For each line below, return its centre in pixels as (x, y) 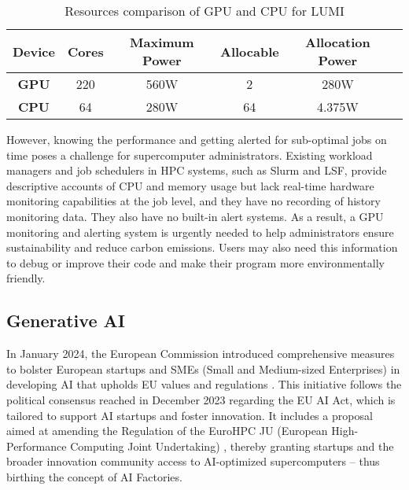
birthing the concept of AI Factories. (94, 476)
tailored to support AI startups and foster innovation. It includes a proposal (190, 415)
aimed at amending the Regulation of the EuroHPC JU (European (167, 431)
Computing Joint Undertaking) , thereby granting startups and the (232, 446)
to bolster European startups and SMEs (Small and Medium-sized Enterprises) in (203, 368)
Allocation (338, 42)
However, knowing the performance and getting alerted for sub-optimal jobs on (197, 139)
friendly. (26, 278)
